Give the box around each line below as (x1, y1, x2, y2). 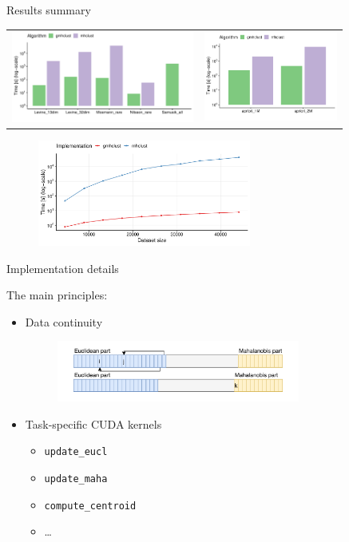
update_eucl (44, 446, 108, 458)
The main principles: (6, 287, 108, 303)
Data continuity (25, 313, 103, 330)
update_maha (44, 473, 108, 485)
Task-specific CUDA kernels (25, 415, 162, 432)
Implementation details (6, 259, 119, 276)
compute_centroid (44, 500, 137, 512)
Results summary (6, 2, 91, 18)
